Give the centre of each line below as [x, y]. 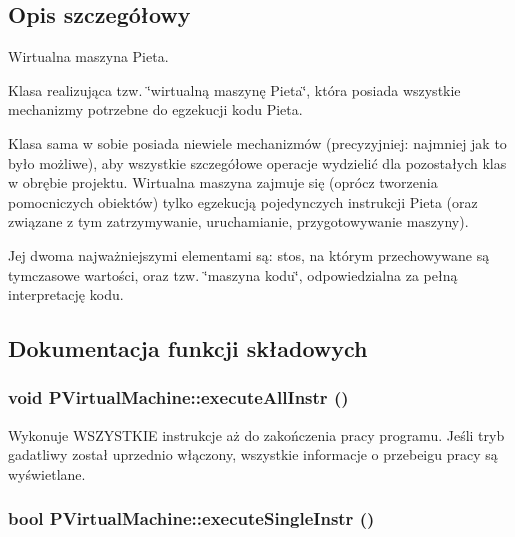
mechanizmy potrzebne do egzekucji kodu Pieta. [155, 109]
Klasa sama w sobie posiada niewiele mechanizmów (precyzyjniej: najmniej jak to [257, 142]
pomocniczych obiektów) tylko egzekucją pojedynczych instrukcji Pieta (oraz [243, 201]
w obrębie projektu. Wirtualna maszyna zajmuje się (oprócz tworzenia [223, 182]
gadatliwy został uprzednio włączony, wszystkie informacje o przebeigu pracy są [253, 454]
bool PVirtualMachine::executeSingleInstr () [191, 518]
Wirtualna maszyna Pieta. [88, 56]
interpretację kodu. [66, 294]
